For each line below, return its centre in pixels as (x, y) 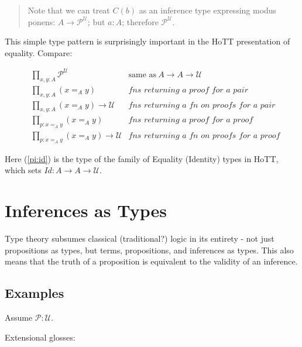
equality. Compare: (39, 52)
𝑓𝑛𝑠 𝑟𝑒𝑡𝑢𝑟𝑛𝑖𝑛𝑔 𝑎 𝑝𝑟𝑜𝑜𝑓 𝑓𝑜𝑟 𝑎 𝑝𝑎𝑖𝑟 (188, 90)
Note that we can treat (69, 10)
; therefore (140, 21)
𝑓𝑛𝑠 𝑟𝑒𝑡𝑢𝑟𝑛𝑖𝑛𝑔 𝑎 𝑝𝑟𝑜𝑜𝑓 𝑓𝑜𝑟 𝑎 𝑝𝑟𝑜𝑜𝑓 (191, 120)
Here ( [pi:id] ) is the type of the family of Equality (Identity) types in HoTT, (142, 158)
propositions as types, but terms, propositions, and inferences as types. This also (149, 250)
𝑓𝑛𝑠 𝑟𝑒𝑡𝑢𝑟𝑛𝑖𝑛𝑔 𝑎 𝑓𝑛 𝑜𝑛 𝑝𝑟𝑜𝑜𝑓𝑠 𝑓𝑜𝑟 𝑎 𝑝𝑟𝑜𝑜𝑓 (204, 135)
